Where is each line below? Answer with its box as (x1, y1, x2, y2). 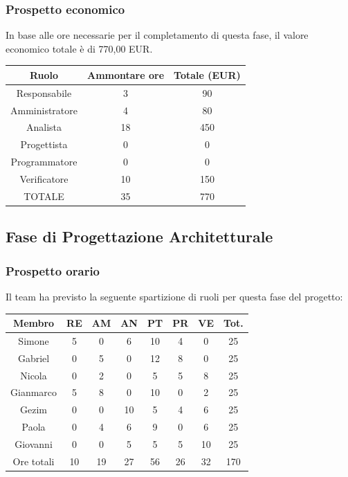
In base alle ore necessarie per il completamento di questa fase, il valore (6, 28, 309, 42)
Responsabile (16, 85, 72, 100)
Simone (18, 333, 49, 348)
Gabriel (17, 350, 50, 365)
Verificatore (19, 171, 68, 186)
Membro (12, 316, 55, 330)
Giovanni (15, 436, 53, 451)
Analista (26, 120, 62, 134)
